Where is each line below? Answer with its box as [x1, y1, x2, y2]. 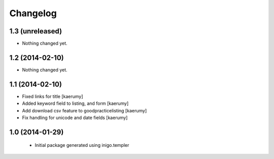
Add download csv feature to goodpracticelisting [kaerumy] [22, 107, 147, 113]
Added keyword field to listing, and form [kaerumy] [22, 100, 129, 106]
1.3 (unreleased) [9, 27, 62, 35]
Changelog [9, 8, 57, 19]
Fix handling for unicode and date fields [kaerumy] [22, 114, 128, 121]
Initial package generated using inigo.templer [35, 142, 129, 148]
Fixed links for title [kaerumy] [22, 93, 83, 99]
